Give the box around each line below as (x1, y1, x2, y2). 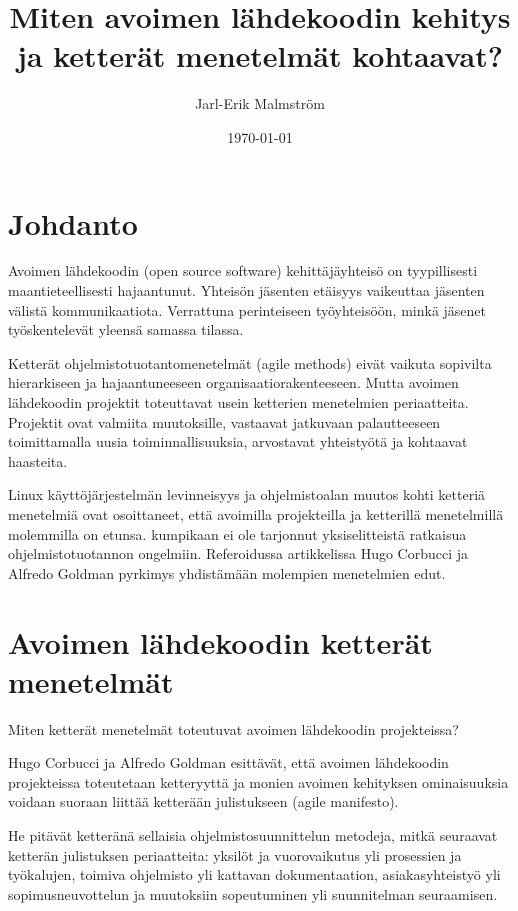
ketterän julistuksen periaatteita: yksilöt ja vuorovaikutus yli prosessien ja (8, 844, 462, 865)
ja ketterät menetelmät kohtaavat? (17, 35, 503, 76)
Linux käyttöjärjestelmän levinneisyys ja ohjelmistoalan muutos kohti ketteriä (8, 484, 486, 505)
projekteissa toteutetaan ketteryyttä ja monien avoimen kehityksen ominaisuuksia (8, 771, 509, 792)
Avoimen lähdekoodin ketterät (8, 621, 433, 662)
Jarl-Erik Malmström (195, 93, 325, 114)
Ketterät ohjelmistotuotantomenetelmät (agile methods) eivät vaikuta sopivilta (8, 352, 492, 373)
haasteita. (8, 450, 68, 471)
